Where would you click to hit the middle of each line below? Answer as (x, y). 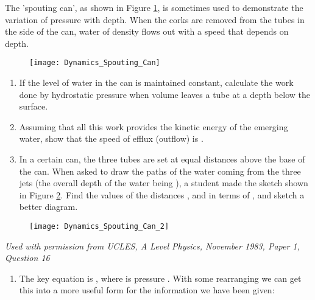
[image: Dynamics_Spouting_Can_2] (99, 226)
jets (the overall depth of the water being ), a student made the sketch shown (164, 183)
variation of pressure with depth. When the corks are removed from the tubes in (155, 19)
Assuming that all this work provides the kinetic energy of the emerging (154, 126)
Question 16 (27, 258)
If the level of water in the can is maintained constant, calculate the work (156, 82)
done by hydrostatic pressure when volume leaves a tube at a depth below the (165, 94)
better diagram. (48, 207)
